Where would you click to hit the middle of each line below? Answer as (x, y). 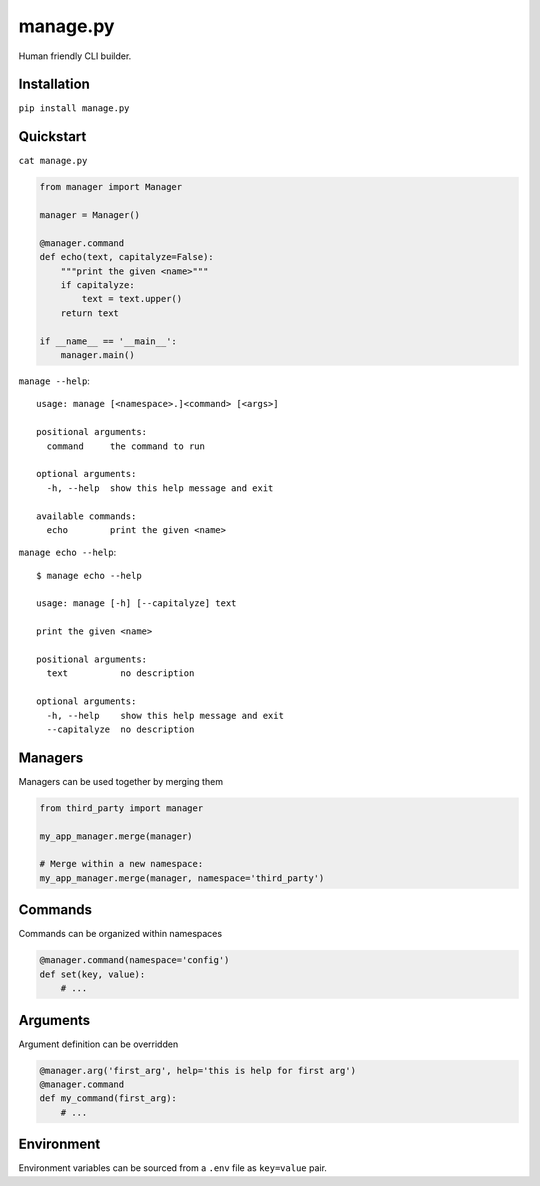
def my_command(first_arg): (108, 1098)
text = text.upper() (132, 299)
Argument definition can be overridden (98, 1044)
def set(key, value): (92, 974)
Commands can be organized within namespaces (120, 934)
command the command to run (125, 446)
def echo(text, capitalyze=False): (126, 257)
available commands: (86, 516)
